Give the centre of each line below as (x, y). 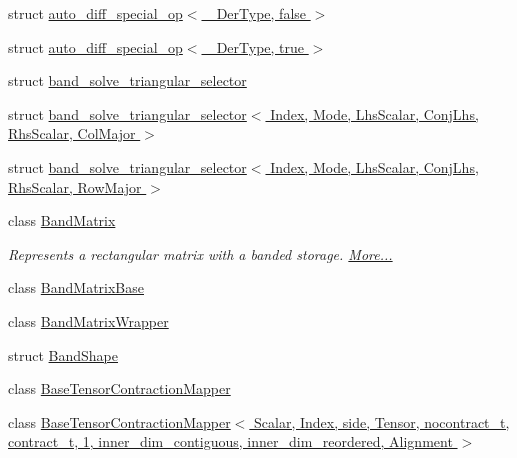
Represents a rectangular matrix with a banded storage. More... (200, 253)
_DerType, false (256, 13)
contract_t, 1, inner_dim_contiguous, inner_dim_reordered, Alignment (230, 441)
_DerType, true (255, 46)
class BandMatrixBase (76, 287)
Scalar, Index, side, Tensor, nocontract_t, (382, 421)
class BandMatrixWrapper (88, 320)
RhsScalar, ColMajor (72, 133)
